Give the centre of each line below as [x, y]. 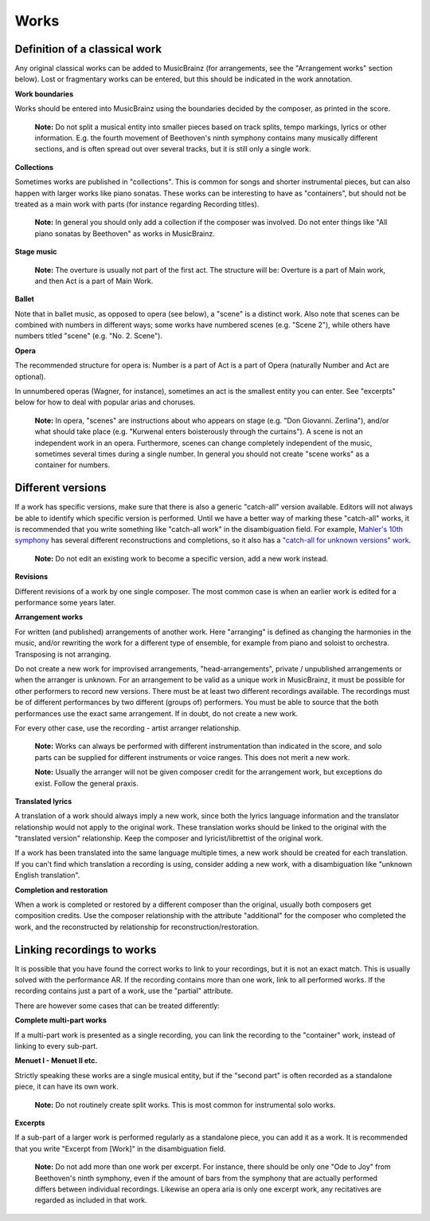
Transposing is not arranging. [63, 654]
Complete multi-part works [61, 1020]
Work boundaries [44, 94]
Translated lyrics [43, 801]
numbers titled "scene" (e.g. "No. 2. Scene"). [89, 336]
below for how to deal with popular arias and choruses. [105, 402]
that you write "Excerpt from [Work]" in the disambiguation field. [120, 1148]
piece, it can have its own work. [66, 1087]
